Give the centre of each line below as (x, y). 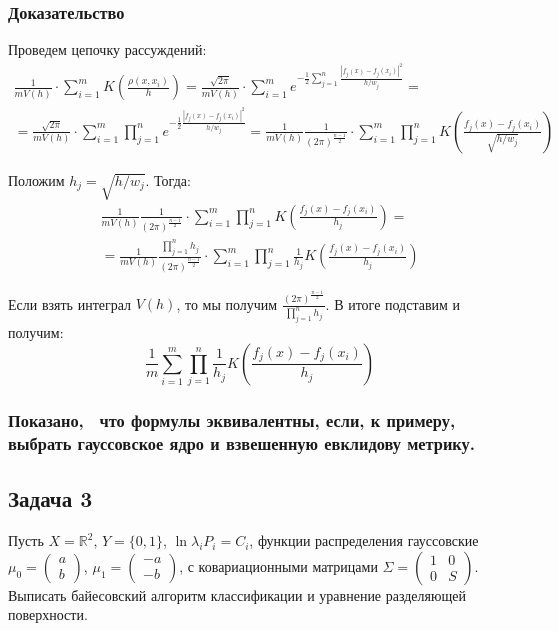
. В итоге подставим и (393, 303)
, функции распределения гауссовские (364, 540)
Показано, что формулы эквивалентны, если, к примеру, (232, 420)
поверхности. (48, 614)
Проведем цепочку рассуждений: (107, 49)
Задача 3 (50, 498)
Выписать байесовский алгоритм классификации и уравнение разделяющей (237, 594)
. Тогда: (168, 179)
